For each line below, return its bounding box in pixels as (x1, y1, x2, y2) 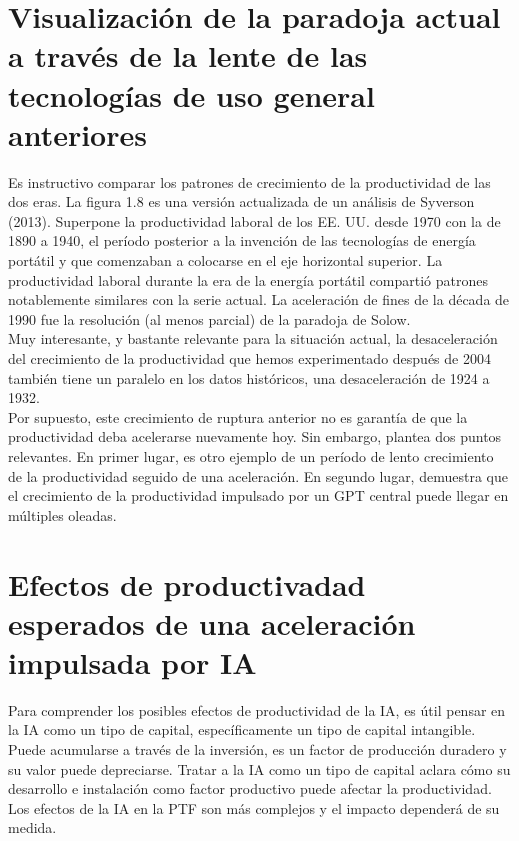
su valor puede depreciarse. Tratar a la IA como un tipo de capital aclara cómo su (8, 758, 511, 779)
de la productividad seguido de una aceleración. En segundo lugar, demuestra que (8, 465, 508, 486)
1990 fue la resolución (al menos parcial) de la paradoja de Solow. (8, 308, 411, 329)
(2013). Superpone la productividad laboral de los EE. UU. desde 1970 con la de (8, 210, 501, 231)
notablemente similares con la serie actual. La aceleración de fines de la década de (8, 289, 510, 310)
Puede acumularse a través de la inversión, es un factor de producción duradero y (8, 739, 507, 760)
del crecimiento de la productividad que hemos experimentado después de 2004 (8, 348, 491, 369)
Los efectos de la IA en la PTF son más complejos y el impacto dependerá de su (8, 797, 500, 818)
